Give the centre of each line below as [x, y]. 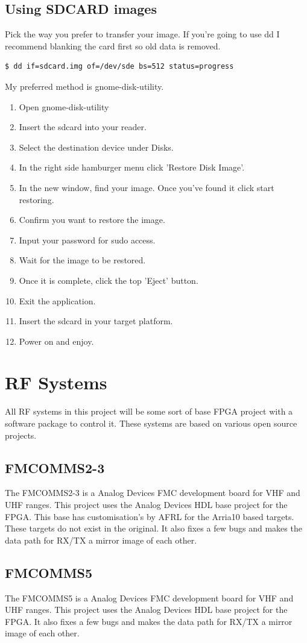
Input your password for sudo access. [87, 240]
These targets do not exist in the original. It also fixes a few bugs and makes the [153, 528]
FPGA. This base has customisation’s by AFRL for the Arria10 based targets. [150, 516]
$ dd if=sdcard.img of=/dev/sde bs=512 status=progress [119, 67]
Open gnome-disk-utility [64, 106]
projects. [21, 435]
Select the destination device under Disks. [96, 147]
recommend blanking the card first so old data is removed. [113, 45]
